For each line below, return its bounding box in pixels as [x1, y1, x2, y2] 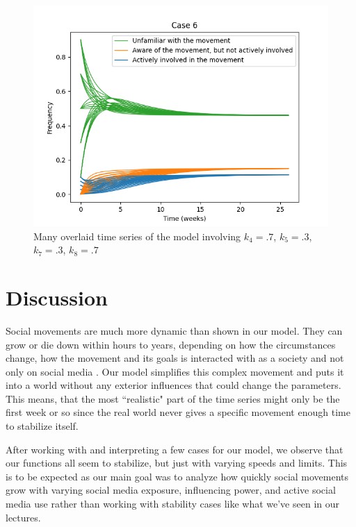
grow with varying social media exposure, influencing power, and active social [6, 483, 336, 497]
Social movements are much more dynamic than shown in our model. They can [6, 323, 343, 337]
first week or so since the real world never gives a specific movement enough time [6, 405, 350, 419]
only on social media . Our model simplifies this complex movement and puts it [6, 364, 344, 378]
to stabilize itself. [6, 419, 79, 433]
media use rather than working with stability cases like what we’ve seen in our [6, 496, 340, 511]
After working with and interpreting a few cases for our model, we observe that [6, 442, 343, 456]
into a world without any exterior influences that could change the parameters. [6, 378, 341, 392]
